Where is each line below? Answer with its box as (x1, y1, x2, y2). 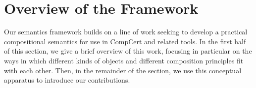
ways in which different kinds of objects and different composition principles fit (4, 55, 244, 65)
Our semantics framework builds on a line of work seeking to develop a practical (4, 27, 248, 37)
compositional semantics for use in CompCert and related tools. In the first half (4, 36, 246, 46)
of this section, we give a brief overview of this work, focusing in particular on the (4, 46, 252, 56)
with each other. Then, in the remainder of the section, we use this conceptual (4, 65, 242, 75)
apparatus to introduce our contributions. (4, 75, 130, 85)
